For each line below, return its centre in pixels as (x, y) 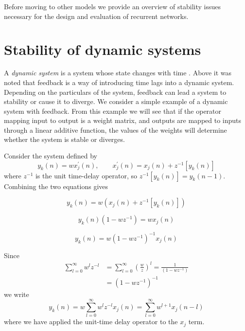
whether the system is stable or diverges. (64, 139)
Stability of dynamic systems (103, 49)
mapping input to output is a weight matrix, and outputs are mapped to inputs (123, 120)
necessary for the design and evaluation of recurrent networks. (96, 16)
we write (17, 294)
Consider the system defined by (51, 156)
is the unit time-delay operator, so (86, 175)
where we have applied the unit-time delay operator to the (91, 322)
